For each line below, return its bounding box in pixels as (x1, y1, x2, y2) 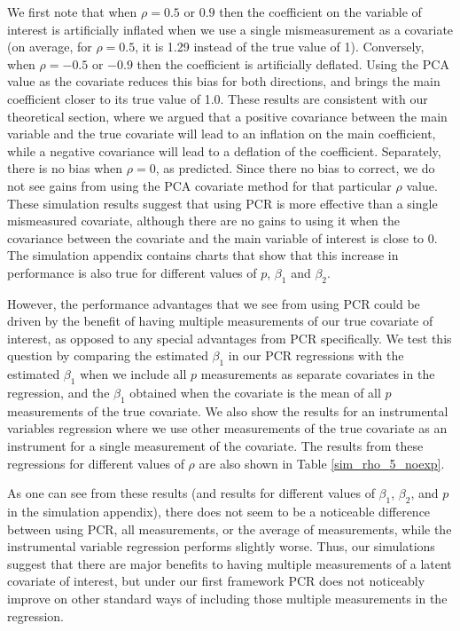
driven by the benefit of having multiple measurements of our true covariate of (7, 312, 433, 330)
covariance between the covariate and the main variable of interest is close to (7, 228, 425, 247)
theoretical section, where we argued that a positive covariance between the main (7, 106, 448, 125)
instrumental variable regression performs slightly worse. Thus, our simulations (7, 537, 435, 556)
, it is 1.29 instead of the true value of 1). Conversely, (135, 37, 425, 56)
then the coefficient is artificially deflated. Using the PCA (136, 54, 449, 73)
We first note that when (7, 3, 137, 20)
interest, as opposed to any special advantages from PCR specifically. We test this (7, 328, 452, 347)
